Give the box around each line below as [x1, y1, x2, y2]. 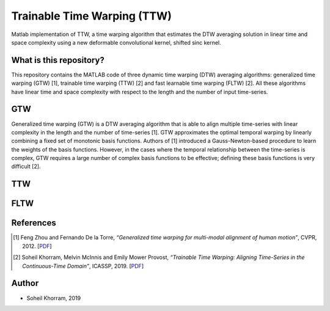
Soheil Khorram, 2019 [26, 294, 81, 302]
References [11, 218, 56, 229]
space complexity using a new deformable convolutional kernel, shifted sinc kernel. [11, 38, 221, 46]
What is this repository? [11, 55, 105, 65]
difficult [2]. [11, 163, 41, 170]
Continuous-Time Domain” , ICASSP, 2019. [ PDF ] [22, 262, 144, 269]
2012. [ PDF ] [22, 242, 52, 250]
